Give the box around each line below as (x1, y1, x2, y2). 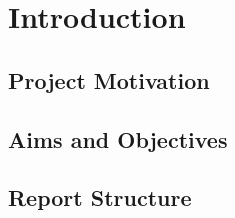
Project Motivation (8, 64, 210, 95)
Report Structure (8, 182, 192, 213)
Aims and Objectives (8, 123, 228, 154)
